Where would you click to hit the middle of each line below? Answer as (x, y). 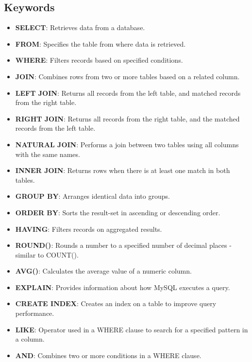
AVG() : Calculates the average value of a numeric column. (103, 271)
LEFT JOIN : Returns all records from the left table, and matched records (128, 93)
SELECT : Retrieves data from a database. (80, 27)
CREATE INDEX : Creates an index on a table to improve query (116, 303)
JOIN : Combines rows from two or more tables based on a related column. (127, 76)
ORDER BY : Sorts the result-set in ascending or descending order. (118, 212)
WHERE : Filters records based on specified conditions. (99, 60)
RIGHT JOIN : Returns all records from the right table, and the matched (127, 118)
